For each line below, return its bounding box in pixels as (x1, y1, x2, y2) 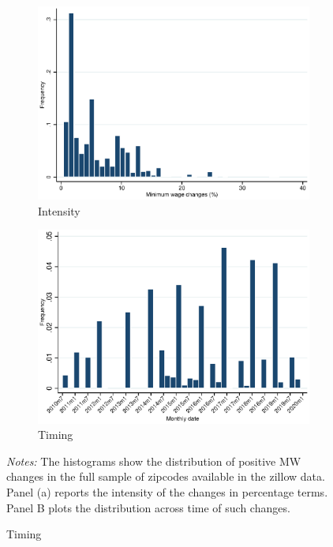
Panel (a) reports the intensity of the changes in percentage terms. (6, 484, 328, 500)
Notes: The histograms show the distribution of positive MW (6, 452, 301, 469)
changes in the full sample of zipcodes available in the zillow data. (6, 468, 325, 485)
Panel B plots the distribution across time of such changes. (6, 499, 290, 515)
